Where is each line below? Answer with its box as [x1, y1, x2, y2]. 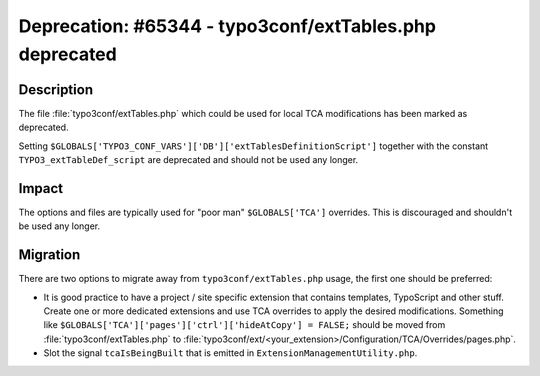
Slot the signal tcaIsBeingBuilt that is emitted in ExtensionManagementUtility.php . [43, 347, 418, 359]
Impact [18, 180, 64, 197]
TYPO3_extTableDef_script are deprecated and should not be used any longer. [18, 154, 359, 166]
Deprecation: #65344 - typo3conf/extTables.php [18, 15, 437, 37]
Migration [18, 246, 81, 264]
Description [18, 81, 94, 98]
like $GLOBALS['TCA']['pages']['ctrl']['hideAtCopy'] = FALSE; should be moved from [43, 319, 446, 331]
